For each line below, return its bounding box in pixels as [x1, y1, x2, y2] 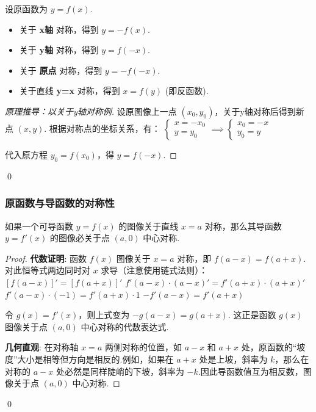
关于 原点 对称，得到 [19, 63, 102, 76]
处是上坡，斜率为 [199, 352, 268, 365]
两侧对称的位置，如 [104, 341, 182, 353]
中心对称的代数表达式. [81, 320, 169, 333]
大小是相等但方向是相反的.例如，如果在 [17, 352, 174, 365]
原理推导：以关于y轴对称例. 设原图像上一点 [5, 104, 177, 117]
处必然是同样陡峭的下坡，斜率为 [56, 364, 184, 377]
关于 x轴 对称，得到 [19, 23, 99, 35]
